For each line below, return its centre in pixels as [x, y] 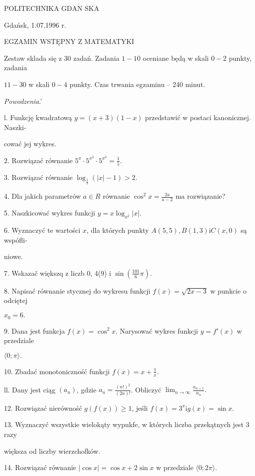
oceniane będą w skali [176, 58]
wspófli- [16, 239]
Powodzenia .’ [23, 101]
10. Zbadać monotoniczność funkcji [57, 371]
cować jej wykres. [30, 144]
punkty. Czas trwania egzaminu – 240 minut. [137, 84]
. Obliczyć [146, 389]
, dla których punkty [118, 230]
